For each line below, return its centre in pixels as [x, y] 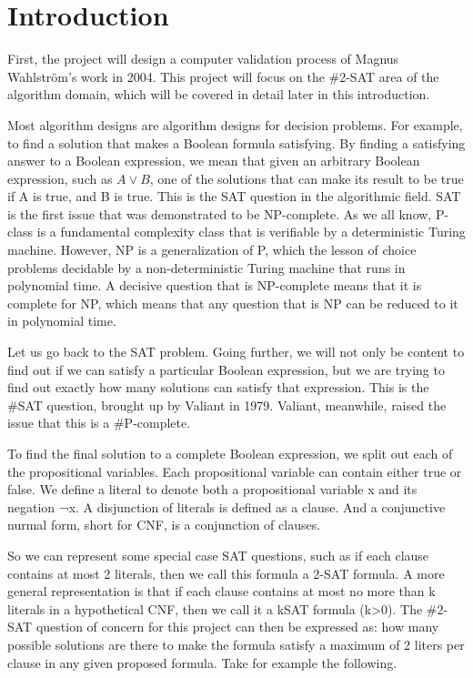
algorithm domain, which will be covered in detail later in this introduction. [219, 94]
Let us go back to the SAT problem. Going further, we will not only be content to [236, 352]
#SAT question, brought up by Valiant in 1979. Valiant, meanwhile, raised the [227, 405]
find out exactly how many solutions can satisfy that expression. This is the [218, 387]
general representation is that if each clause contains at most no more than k [221, 591]
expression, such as [60, 178]
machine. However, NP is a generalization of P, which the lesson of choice [212, 250]
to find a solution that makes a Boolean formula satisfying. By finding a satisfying [236, 142]
